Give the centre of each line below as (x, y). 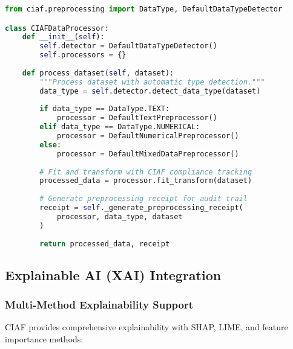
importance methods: (44, 339)
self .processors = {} (83, 55)
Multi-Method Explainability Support (99, 305)
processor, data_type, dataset (120, 216)
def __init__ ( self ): (63, 37)
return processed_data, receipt (105, 244)
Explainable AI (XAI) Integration (113, 274)
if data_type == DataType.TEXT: (105, 109)
